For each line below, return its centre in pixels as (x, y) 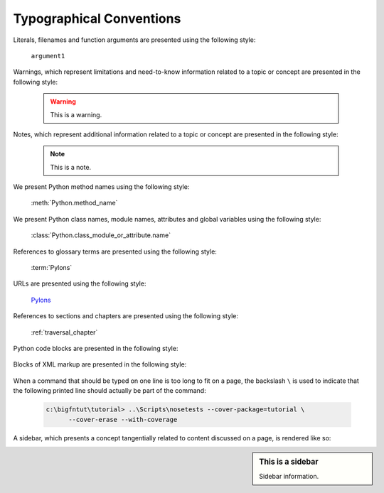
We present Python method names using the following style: (101, 187)
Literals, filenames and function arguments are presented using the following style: (134, 40)
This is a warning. (76, 114)
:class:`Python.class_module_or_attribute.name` (101, 235)
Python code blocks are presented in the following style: (96, 348)
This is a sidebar (289, 462)
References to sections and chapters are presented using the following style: (126, 316)
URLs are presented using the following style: (80, 283)
